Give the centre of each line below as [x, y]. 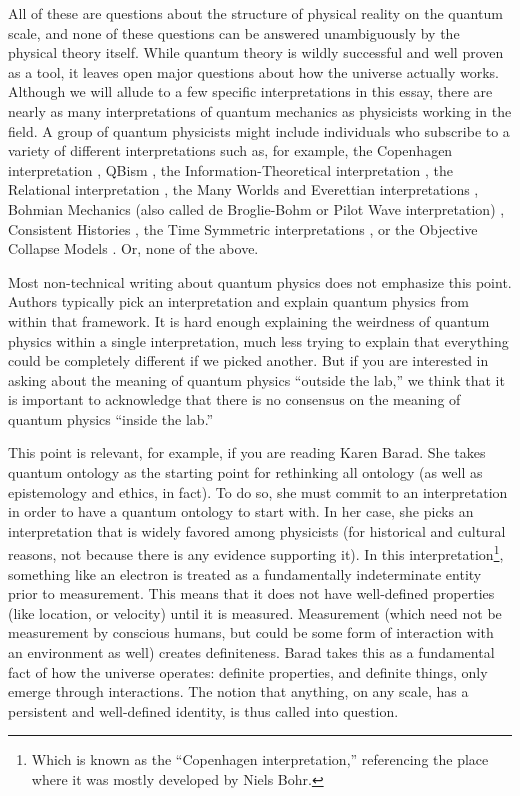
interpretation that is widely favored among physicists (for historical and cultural [257, 530]
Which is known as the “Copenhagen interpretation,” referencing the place [260, 759]
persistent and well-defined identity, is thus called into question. [203, 710]
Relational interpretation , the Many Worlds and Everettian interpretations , [243, 189]
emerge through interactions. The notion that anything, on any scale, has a [238, 691]
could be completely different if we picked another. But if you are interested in [248, 360]
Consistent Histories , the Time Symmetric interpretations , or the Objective [243, 228]
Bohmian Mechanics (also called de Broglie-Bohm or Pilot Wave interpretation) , [256, 208]
